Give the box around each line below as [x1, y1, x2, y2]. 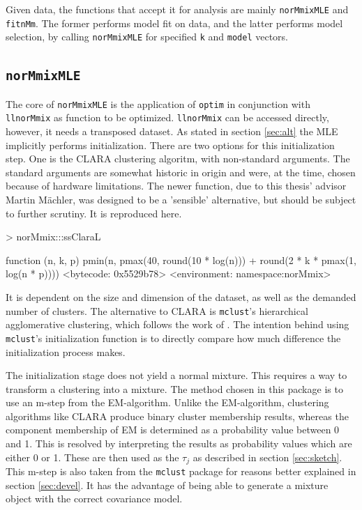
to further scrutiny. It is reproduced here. [6, 206, 182, 220]
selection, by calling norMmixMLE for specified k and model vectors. [6, 29, 288, 44]
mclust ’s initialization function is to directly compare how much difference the [6, 330, 341, 345]
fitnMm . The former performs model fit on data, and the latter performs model [6, 15, 343, 30]
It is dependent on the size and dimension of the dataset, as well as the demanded [6, 290, 356, 304]
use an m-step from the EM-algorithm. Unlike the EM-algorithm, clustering [6, 395, 329, 410]
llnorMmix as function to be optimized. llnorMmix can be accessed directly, [6, 110, 329, 125]
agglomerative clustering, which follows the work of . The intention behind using [6, 317, 349, 332]
